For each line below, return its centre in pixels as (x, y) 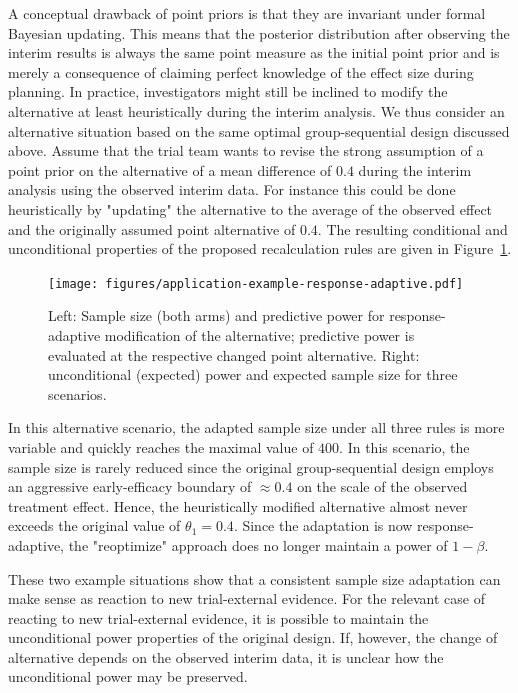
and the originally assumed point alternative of (152, 228)
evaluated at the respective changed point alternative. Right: (234, 354)
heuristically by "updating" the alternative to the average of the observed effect (250, 208)
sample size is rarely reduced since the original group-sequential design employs (251, 466)
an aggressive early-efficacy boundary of (130, 486)
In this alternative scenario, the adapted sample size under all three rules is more (256, 427)
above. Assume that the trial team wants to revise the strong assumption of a (246, 150)
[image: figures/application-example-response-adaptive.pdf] (256, 283)
